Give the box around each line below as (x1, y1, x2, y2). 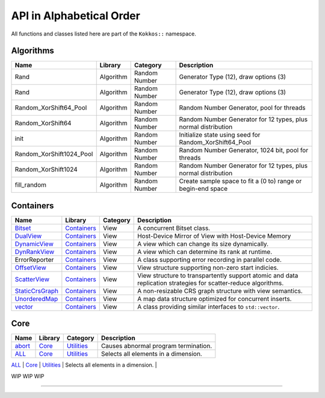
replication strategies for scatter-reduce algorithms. (137, 279, 284, 287)
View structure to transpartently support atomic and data (137, 271, 299, 279)
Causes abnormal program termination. (101, 342, 212, 350)
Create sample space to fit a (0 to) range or (179, 177, 302, 185)
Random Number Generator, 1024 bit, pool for (179, 146, 309, 155)
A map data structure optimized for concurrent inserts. (137, 294, 292, 303)
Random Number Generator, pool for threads (179, 104, 306, 112)
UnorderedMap (14, 294, 58, 303)
